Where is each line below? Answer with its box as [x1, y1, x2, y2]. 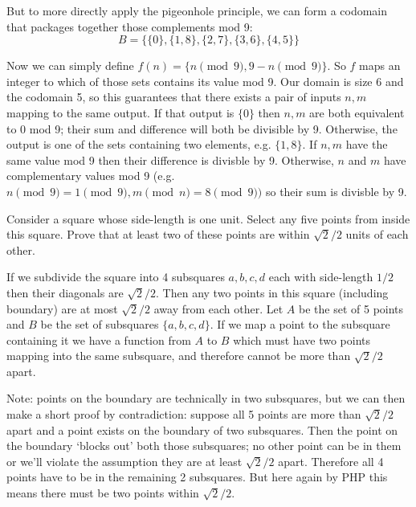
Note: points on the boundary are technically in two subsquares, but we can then [6, 390, 406, 407]
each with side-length [268, 268, 373, 285]
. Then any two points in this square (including [156, 284, 389, 301]
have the [345, 136, 388, 153]
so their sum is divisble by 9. [265, 182, 407, 199]
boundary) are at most [6, 300, 118, 317]
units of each [345, 226, 409, 243]
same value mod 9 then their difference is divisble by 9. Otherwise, [6, 151, 334, 168]
